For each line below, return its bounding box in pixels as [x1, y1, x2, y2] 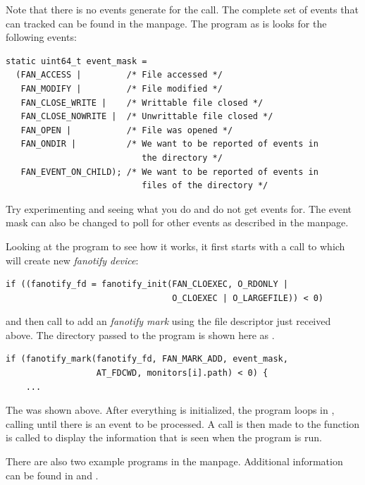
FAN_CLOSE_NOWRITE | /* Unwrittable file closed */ [20, 111, 273, 122]
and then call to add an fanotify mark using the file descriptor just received [6, 314, 331, 329]
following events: [6, 30, 77, 44]
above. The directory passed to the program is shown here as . [6, 327, 275, 342]
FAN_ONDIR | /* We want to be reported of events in [20, 139, 318, 149]
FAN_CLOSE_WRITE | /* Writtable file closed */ [20, 97, 264, 108]
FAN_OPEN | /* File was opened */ [20, 125, 233, 135]
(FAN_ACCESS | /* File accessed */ [16, 70, 223, 80]
